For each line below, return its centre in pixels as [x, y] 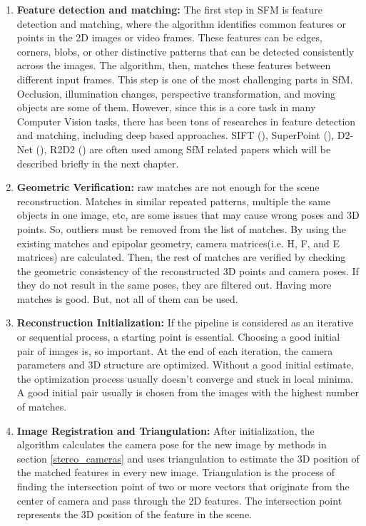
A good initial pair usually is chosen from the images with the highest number [188, 392]
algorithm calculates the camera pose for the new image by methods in [172, 444]
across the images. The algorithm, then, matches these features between [174, 65]
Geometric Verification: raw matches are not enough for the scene [168, 187]
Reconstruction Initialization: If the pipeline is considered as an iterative [185, 323]
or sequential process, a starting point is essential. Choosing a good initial [178, 337]
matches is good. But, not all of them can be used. [127, 298]
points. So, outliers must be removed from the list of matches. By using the [181, 228]
